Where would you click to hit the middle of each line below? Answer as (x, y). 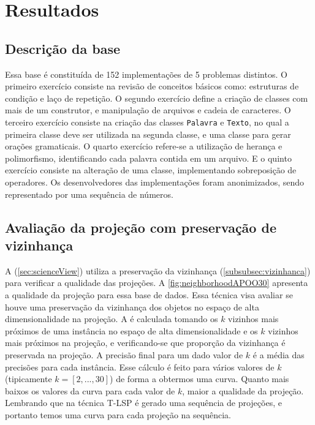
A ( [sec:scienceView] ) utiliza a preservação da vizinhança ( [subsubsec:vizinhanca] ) (158, 270)
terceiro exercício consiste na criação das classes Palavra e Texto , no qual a (147, 122)
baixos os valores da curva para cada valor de (90, 390)
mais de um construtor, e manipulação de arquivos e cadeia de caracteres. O (148, 110)
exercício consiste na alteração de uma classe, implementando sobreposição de (151, 170)
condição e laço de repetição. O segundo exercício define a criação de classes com (157, 98)
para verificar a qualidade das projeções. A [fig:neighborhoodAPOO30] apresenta (157, 283)
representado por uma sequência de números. (89, 194)
